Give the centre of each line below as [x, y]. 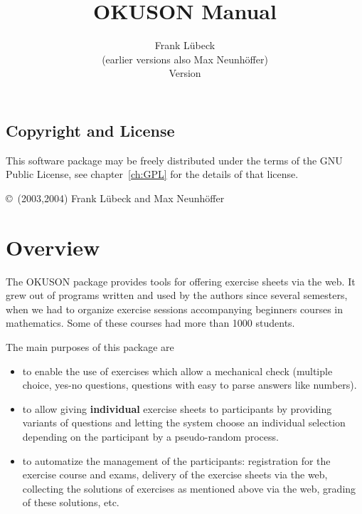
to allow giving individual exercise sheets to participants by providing [177, 408]
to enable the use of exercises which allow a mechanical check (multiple [177, 371]
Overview [53, 247]
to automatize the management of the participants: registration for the [176, 460]
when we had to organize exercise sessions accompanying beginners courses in [174, 309]
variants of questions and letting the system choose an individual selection [184, 423]
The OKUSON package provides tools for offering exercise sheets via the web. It [181, 281]
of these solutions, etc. [71, 502]
